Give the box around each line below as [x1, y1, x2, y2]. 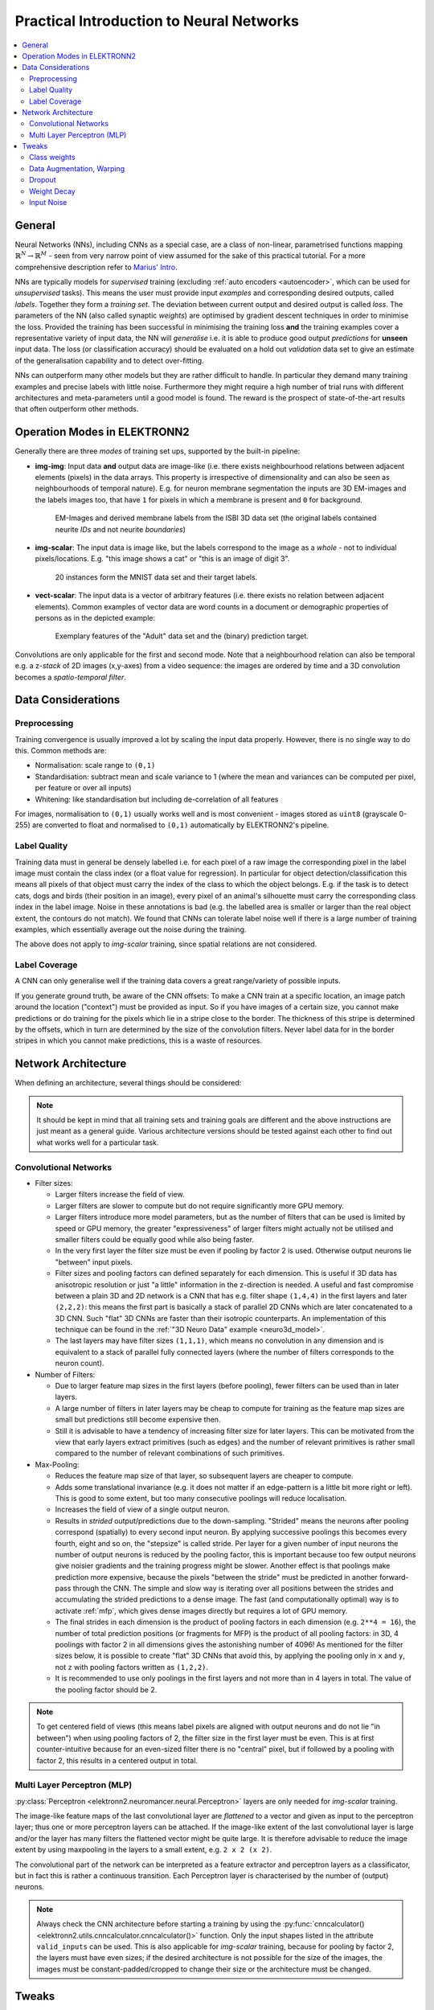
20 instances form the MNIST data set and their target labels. [55, 572, 258, 582]
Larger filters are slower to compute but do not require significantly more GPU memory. [55, 1200, 345, 1210]
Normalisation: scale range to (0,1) [35, 761, 156, 770]
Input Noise [29, 198, 68, 207]
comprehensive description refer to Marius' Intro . [14, 262, 178, 272]
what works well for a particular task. [36, 1138, 159, 1147]
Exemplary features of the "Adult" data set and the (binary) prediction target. [55, 631, 309, 641]
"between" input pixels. [55, 1257, 133, 1266]
